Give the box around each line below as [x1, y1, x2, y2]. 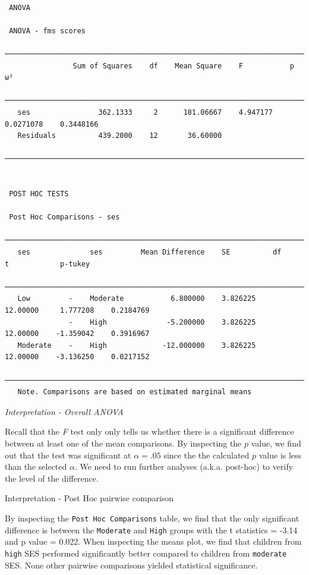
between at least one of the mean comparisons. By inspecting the [5, 436, 242, 449]
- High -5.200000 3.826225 [68, 318, 256, 326]
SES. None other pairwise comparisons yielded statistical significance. [5, 558, 258, 571]
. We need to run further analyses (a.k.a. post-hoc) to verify [74, 460, 294, 473]
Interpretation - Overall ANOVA [5, 405, 124, 417]
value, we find [251, 436, 301, 449]
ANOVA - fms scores [9, 26, 86, 35]
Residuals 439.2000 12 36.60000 [17, 131, 222, 140]
